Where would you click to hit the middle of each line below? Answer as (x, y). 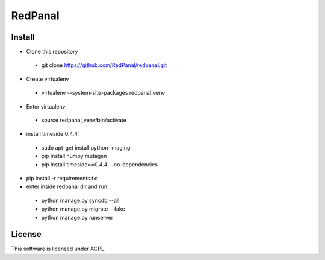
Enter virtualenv (46, 106)
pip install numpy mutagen (74, 156)
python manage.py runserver (77, 217)
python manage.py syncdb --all (80, 200)
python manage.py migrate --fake (83, 209)
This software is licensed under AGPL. (58, 249)
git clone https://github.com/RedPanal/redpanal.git (104, 65)
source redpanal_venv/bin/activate (84, 120)
